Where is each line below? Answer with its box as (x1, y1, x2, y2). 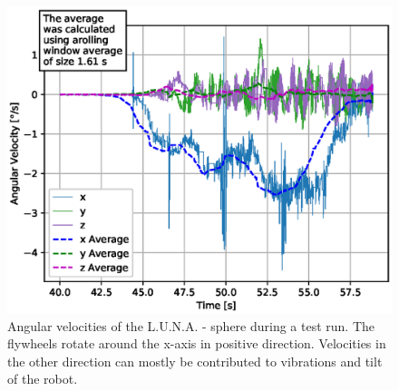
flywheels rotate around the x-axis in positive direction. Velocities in (7, 334, 386, 353)
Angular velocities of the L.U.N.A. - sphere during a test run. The (7, 316, 375, 335)
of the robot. (7, 369, 78, 388)
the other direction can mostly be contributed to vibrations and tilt (7, 351, 383, 370)
